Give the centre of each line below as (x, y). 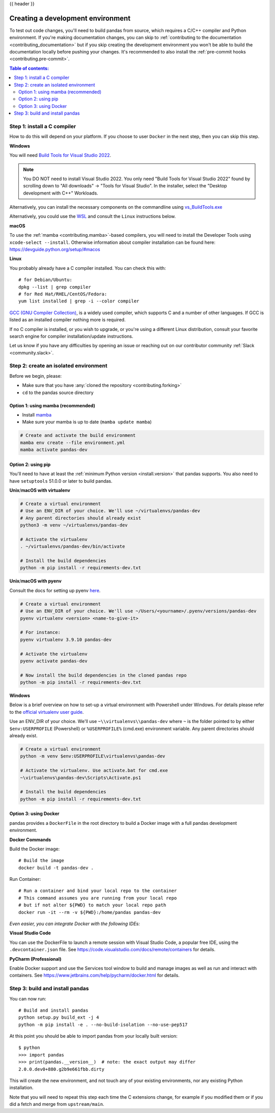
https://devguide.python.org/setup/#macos (55, 249)
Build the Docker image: (35, 849)
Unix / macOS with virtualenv (40, 490)
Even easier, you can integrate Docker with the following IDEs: (75, 924)
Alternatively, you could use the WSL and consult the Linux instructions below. (93, 216)
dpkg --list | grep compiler (55, 287)
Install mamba (37, 415)
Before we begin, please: (36, 376)
